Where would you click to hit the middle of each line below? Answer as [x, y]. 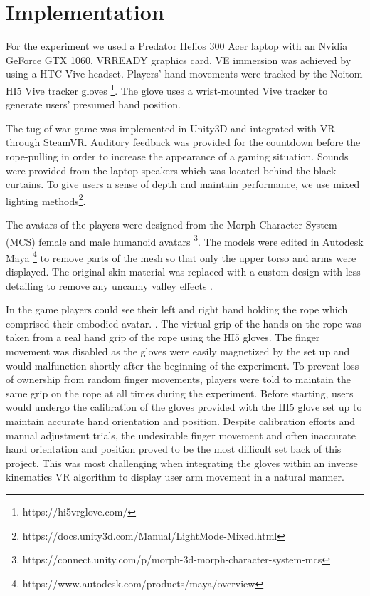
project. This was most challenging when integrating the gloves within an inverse [182, 462]
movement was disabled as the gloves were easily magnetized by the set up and [178, 351]
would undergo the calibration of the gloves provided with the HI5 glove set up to [184, 407]
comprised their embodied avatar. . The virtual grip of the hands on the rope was [184, 323]
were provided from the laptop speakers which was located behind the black [171, 170]
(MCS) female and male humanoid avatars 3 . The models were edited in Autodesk [185, 240]
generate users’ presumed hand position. [93, 104]
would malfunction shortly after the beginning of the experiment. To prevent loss [183, 365]
